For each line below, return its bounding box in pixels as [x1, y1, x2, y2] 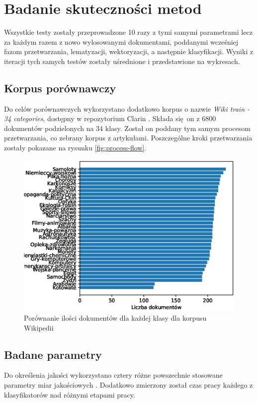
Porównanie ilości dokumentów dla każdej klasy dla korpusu [24, 313, 207, 323]
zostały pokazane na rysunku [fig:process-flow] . [4, 142, 147, 153]
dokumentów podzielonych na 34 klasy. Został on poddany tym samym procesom [4, 123, 251, 133]
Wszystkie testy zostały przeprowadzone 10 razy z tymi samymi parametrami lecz [4, 27, 253, 37]
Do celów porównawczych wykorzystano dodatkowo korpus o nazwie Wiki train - [4, 103, 250, 114]
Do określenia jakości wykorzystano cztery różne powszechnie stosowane [4, 370, 223, 380]
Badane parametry [4, 346, 102, 362]
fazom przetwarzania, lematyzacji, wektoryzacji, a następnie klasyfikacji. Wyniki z [4, 46, 254, 57]
